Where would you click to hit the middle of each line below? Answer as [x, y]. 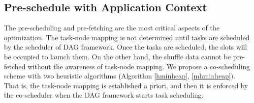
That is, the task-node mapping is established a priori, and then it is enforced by [126, 85]
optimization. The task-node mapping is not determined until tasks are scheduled [127, 37]
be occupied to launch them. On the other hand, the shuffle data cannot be [117, 56]
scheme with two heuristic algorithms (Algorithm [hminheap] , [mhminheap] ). [120, 76]
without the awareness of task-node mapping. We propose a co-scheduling [139, 66]
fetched [15, 66]
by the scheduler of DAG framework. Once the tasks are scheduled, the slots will [126, 47]
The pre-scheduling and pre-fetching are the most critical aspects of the [112, 28]
